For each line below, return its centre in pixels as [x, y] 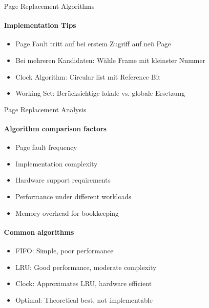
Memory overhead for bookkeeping [67, 213]
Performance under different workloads [73, 196]
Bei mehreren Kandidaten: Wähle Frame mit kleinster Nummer [110, 60]
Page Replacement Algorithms [49, 6]
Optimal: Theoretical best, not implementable [84, 299]
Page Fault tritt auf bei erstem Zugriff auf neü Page [93, 44]
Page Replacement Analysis [45, 109]
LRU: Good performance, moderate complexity [86, 267]
